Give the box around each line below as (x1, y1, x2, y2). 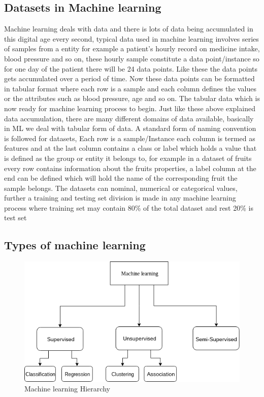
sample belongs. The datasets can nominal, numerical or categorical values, (4, 182, 238, 193)
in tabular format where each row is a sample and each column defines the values (4, 83, 257, 93)
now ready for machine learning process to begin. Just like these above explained (4, 103, 255, 113)
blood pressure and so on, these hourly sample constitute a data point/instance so (4, 53, 259, 63)
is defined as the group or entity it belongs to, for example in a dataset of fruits (4, 152, 252, 163)
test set (4, 212, 27, 223)
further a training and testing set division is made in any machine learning (4, 192, 236, 203)
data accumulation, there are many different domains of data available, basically (4, 113, 254, 123)
